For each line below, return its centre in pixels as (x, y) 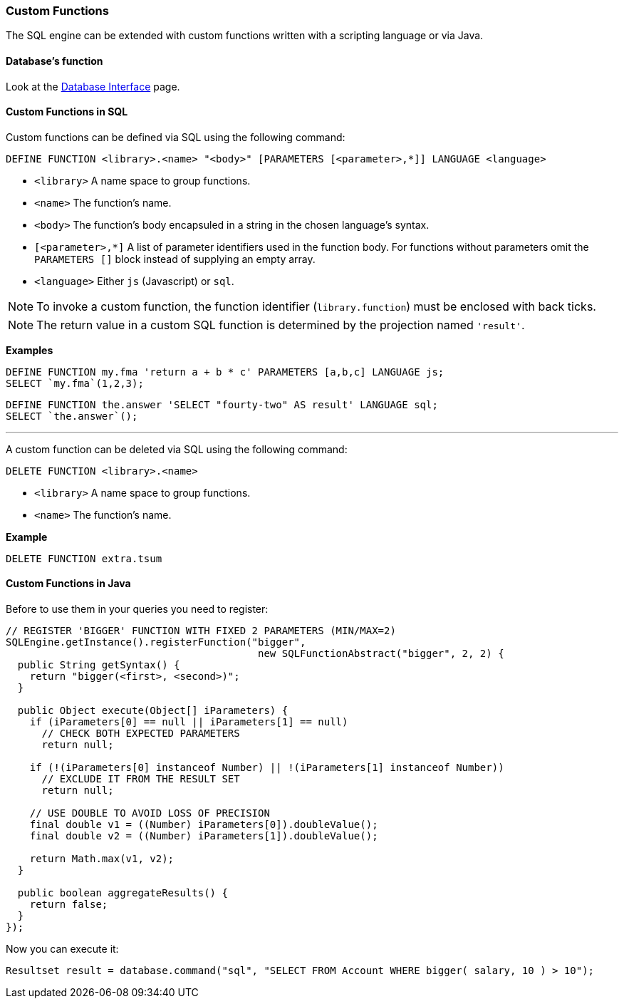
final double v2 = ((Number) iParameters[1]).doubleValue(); (204, 836)
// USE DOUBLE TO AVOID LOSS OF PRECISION (150, 813)
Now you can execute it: (62, 949)
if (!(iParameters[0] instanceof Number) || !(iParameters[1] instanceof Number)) (267, 768)
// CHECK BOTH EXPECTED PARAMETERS (141, 734)
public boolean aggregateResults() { (123, 893)
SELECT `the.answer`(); (72, 416)
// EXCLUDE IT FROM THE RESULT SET (141, 779)
